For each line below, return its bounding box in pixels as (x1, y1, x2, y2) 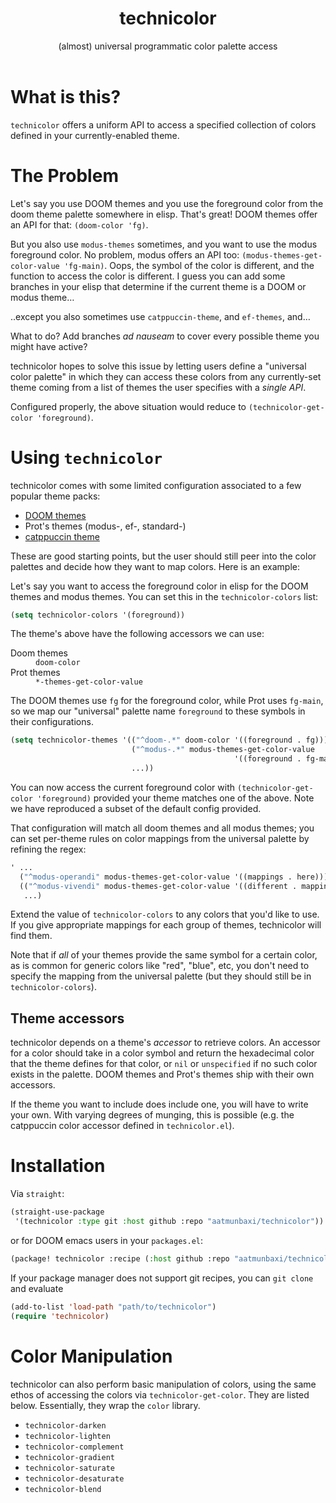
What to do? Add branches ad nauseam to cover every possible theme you (10, 330, 320, 342)
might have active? (10, 340, 88, 352)
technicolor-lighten (24, 1431, 111, 1441)
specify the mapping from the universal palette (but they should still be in (10, 970, 312, 982)
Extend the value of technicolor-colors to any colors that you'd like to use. (10, 908, 320, 921)
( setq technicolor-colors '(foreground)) (10, 610, 186, 620)
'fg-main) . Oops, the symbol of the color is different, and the (63, 259, 315, 271)
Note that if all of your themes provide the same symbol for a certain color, (10, 949, 318, 961)
